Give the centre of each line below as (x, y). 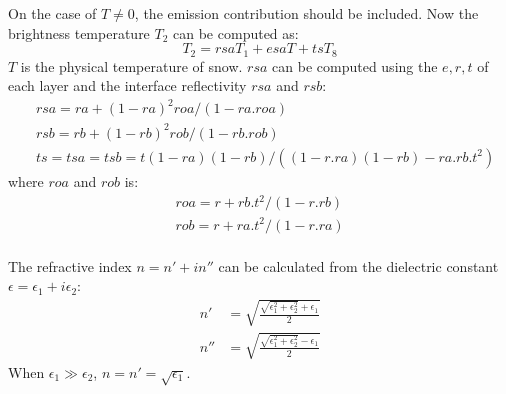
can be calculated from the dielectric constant (358, 265)
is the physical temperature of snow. (131, 65)
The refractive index (70, 265)
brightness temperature (79, 32)
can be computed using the (355, 65)
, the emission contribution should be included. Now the (306, 13)
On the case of (52, 13)
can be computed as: (236, 32)
